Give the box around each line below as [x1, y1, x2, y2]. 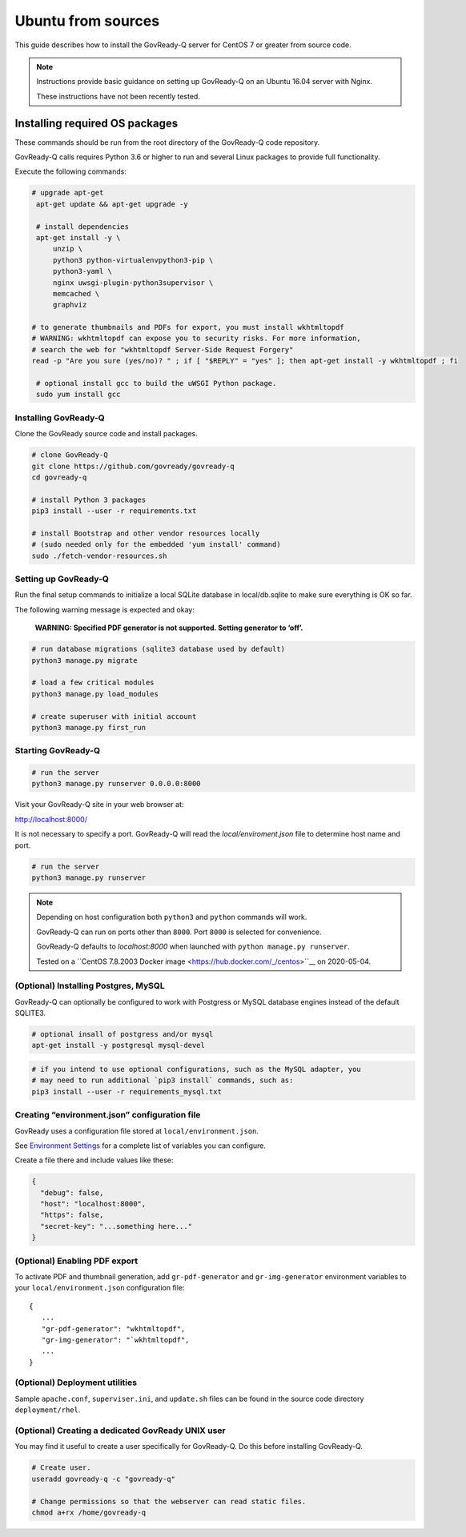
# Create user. [31, 1463, 91, 1472]
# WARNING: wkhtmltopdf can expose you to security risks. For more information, [31, 334, 362, 343]
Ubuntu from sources [14, 12, 160, 30]
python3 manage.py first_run [31, 723, 147, 732]
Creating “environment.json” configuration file [14, 1110, 201, 1121]
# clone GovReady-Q [31, 451, 108, 459]
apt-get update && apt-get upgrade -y [36, 199, 188, 208]
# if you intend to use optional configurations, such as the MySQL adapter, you [31, 1065, 362, 1073]
